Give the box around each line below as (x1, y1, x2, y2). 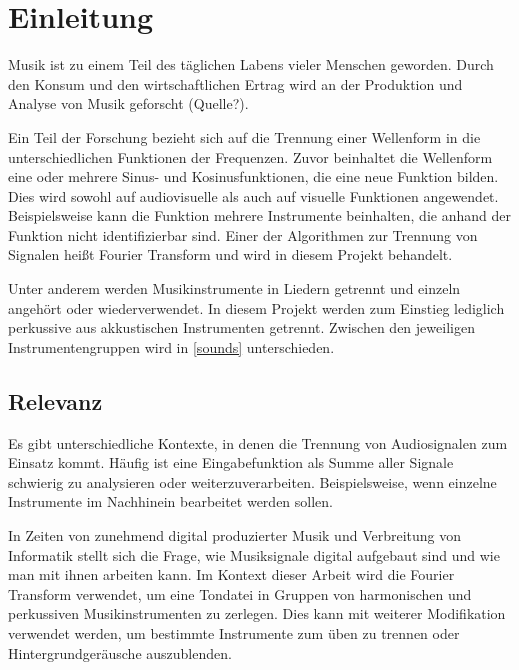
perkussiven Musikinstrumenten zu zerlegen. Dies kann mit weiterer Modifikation (8, 603, 506, 624)
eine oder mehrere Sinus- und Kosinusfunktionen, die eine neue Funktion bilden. (8, 166, 499, 187)
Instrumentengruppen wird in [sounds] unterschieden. (8, 336, 335, 357)
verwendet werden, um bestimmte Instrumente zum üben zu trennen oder (8, 622, 460, 643)
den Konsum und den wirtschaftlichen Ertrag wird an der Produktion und (8, 73, 463, 94)
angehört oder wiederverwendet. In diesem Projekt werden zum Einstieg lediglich (8, 297, 505, 318)
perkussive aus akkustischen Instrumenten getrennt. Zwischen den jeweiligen (8, 317, 475, 338)
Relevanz (8, 385, 103, 416)
